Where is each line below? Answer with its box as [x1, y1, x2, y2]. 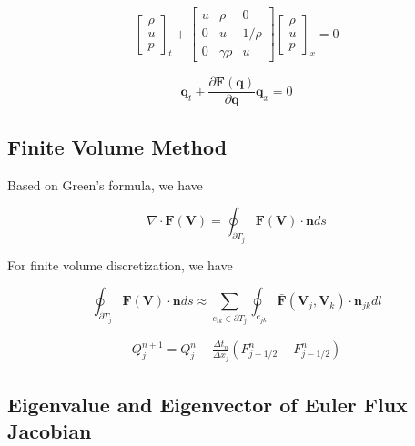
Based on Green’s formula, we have [7, 175, 203, 194]
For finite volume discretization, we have [7, 255, 233, 274]
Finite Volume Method [7, 132, 228, 160]
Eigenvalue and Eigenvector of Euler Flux [7, 390, 408, 419]
